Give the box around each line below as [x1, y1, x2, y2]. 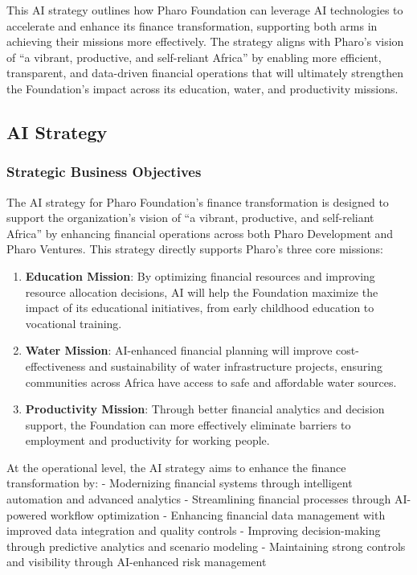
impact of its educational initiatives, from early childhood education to [25, 299, 374, 316]
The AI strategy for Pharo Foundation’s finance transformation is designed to [6, 193, 389, 210]
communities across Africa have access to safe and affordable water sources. [25, 373, 397, 390]
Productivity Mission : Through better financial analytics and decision [25, 400, 385, 417]
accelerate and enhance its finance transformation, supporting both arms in [6, 17, 378, 34]
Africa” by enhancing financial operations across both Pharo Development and [6, 224, 394, 241]
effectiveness [25, 357, 86, 374]
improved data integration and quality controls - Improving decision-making [6, 522, 381, 539]
